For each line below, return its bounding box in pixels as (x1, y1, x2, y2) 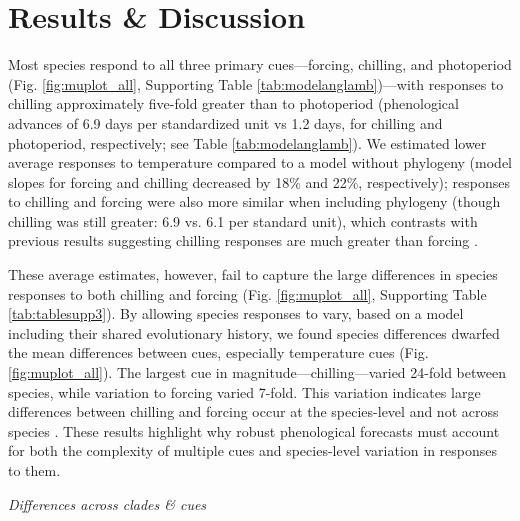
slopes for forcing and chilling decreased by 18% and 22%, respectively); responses (8, 171, 510, 192)
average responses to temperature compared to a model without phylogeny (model (8, 152, 513, 173)
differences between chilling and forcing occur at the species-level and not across (8, 401, 499, 422)
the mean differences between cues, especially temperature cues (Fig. (8, 342, 429, 363)
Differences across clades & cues (8, 493, 207, 514)
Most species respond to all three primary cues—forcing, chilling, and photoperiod (8, 54, 512, 75)
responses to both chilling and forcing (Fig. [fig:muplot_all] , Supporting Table (8, 283, 487, 304)
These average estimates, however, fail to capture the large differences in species (8, 264, 498, 285)
